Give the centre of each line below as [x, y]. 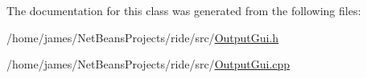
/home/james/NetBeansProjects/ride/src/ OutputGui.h [143, 37]
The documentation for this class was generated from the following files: [184, 10]
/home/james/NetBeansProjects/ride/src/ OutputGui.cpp [148, 64]
